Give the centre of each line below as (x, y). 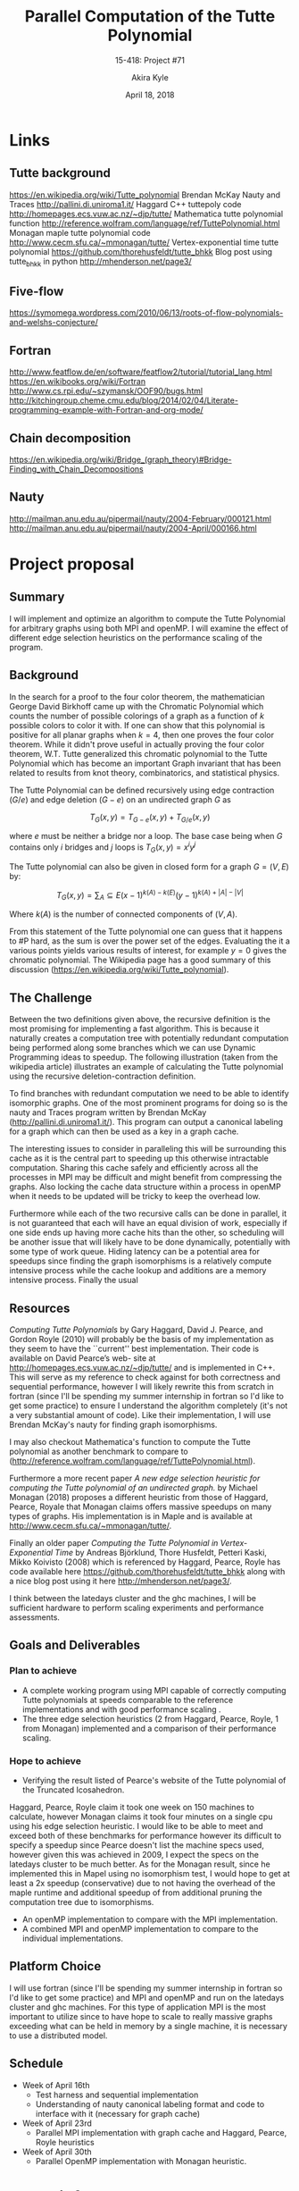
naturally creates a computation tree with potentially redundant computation (149, 1038)
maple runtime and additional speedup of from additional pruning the (136, 1893)
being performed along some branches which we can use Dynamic (133, 1048)
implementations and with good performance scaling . (121, 1709)
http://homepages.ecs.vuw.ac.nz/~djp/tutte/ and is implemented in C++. (142, 1367)
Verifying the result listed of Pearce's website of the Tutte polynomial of (154, 1780)
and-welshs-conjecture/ (54, 323)
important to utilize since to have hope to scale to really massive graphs (141, 2016)
